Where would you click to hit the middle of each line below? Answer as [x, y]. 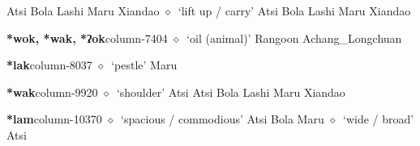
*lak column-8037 [49, 65]
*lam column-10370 [54, 119]
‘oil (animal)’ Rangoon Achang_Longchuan [294, 38]
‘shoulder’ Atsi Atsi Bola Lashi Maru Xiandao [231, 92]
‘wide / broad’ [378, 119]
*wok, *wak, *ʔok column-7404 [87, 38]
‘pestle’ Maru [144, 65]
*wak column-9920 [52, 92]
